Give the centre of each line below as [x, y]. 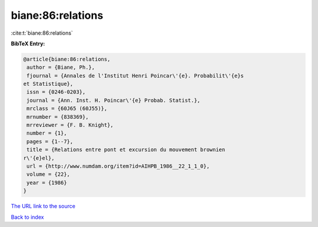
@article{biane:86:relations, [67, 59]
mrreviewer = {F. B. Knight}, [70, 125]
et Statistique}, [48, 84]
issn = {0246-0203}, [56, 92]
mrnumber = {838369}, [58, 117]
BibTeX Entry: [28, 44]
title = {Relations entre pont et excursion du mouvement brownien [126, 150]
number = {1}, [47, 133]
